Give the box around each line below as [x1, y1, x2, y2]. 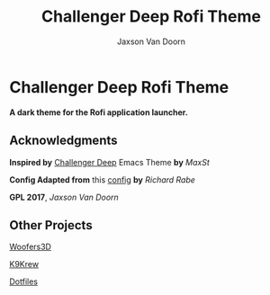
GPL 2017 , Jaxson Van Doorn [9, 192, 119, 202]
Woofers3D [9, 241, 52, 253]
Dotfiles [9, 276, 39, 287]
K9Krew [9, 259, 39, 270]
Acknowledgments [9, 133, 119, 148]
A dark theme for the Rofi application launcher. [9, 106, 189, 118]
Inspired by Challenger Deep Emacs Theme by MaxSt [9, 156, 210, 167]
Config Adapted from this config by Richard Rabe [9, 174, 196, 185]
